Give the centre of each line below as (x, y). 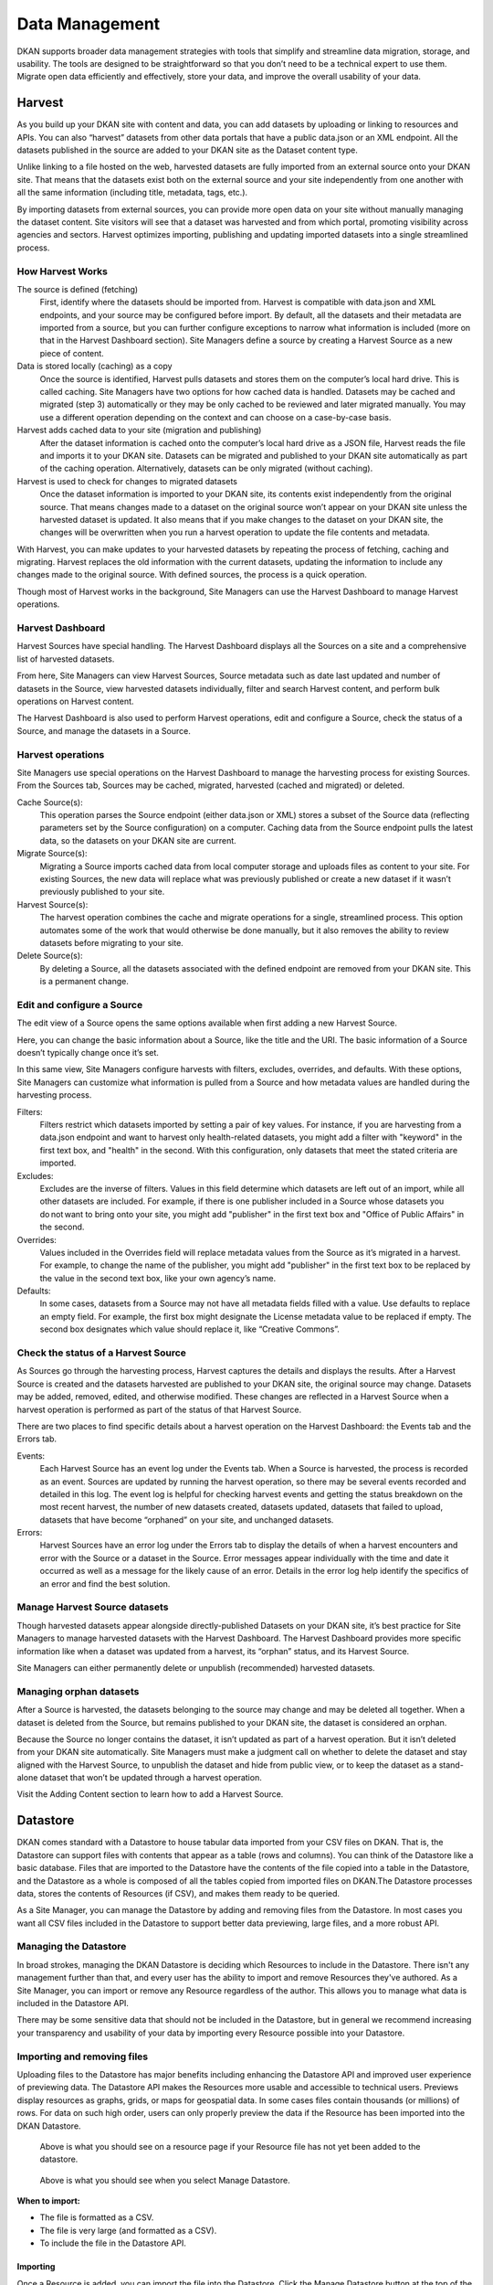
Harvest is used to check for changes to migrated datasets (127, 481)
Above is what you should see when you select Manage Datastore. (165, 2180)
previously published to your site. (102, 892)
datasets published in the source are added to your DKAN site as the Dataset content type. (187, 150)
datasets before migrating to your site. (112, 942)
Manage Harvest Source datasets (93, 1607)
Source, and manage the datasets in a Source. (104, 730)
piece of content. (72, 353)
